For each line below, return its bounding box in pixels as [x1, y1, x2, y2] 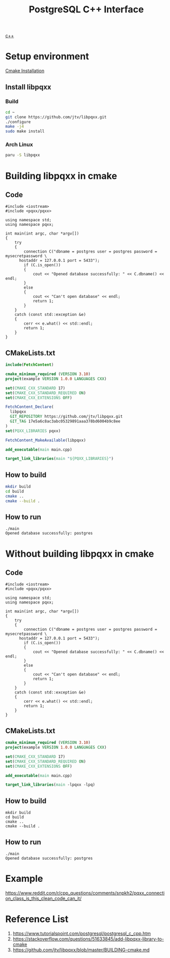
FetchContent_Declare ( [5, 404, 54, 410]
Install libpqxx [5, 82, 51, 91]
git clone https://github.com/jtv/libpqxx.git [5, 114, 107, 119]
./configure [5, 119, 31, 125]
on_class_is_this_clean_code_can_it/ [5, 895, 82, 901]
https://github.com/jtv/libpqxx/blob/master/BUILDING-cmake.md [12, 947, 150, 953]
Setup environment [5, 50, 89, 62]
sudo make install [5, 129, 45, 134]
